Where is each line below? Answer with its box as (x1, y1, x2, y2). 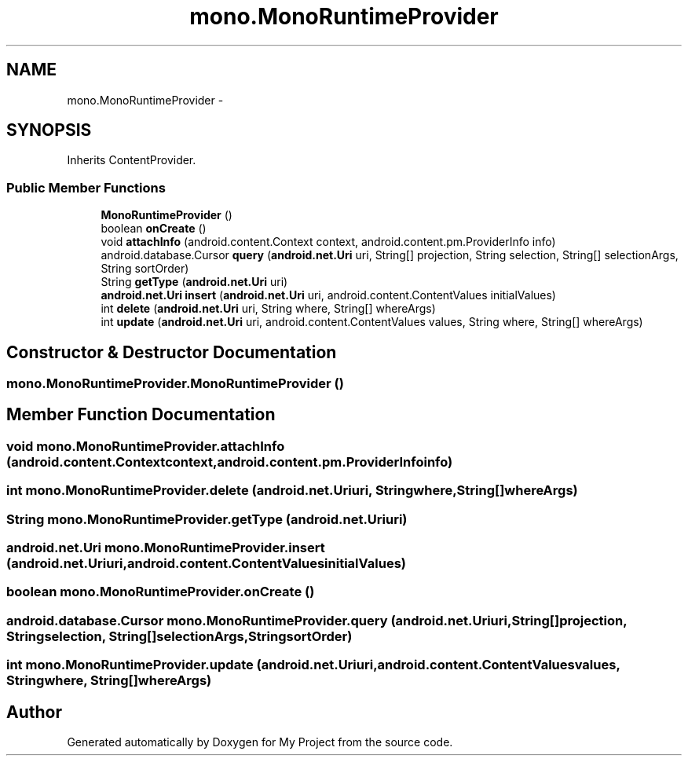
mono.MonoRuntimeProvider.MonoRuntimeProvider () (6, 376, 344, 392)
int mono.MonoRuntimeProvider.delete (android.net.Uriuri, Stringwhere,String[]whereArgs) (6, 482, 578, 499)
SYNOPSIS (6, 120, 92, 141)
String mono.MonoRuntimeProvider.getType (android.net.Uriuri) (6, 511, 408, 527)
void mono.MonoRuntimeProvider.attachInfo (6, 438, 285, 454)
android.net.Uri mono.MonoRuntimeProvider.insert (6, 540, 325, 555)
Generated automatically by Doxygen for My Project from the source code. (67, 735, 453, 749)
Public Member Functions (6, 179, 166, 196)
